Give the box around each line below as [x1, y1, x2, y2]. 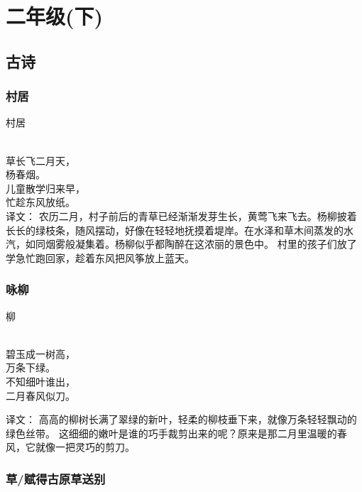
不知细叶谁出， [6, 373, 75, 388]
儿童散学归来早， [6, 180, 85, 195]
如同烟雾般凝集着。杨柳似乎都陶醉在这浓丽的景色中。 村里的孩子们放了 [25, 236, 357, 251]
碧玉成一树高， [6, 346, 75, 361]
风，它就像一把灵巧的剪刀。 [6, 439, 135, 454]
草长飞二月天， [6, 153, 75, 168]
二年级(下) [6, 1, 104, 31]
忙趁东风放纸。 [6, 195, 75, 209]
